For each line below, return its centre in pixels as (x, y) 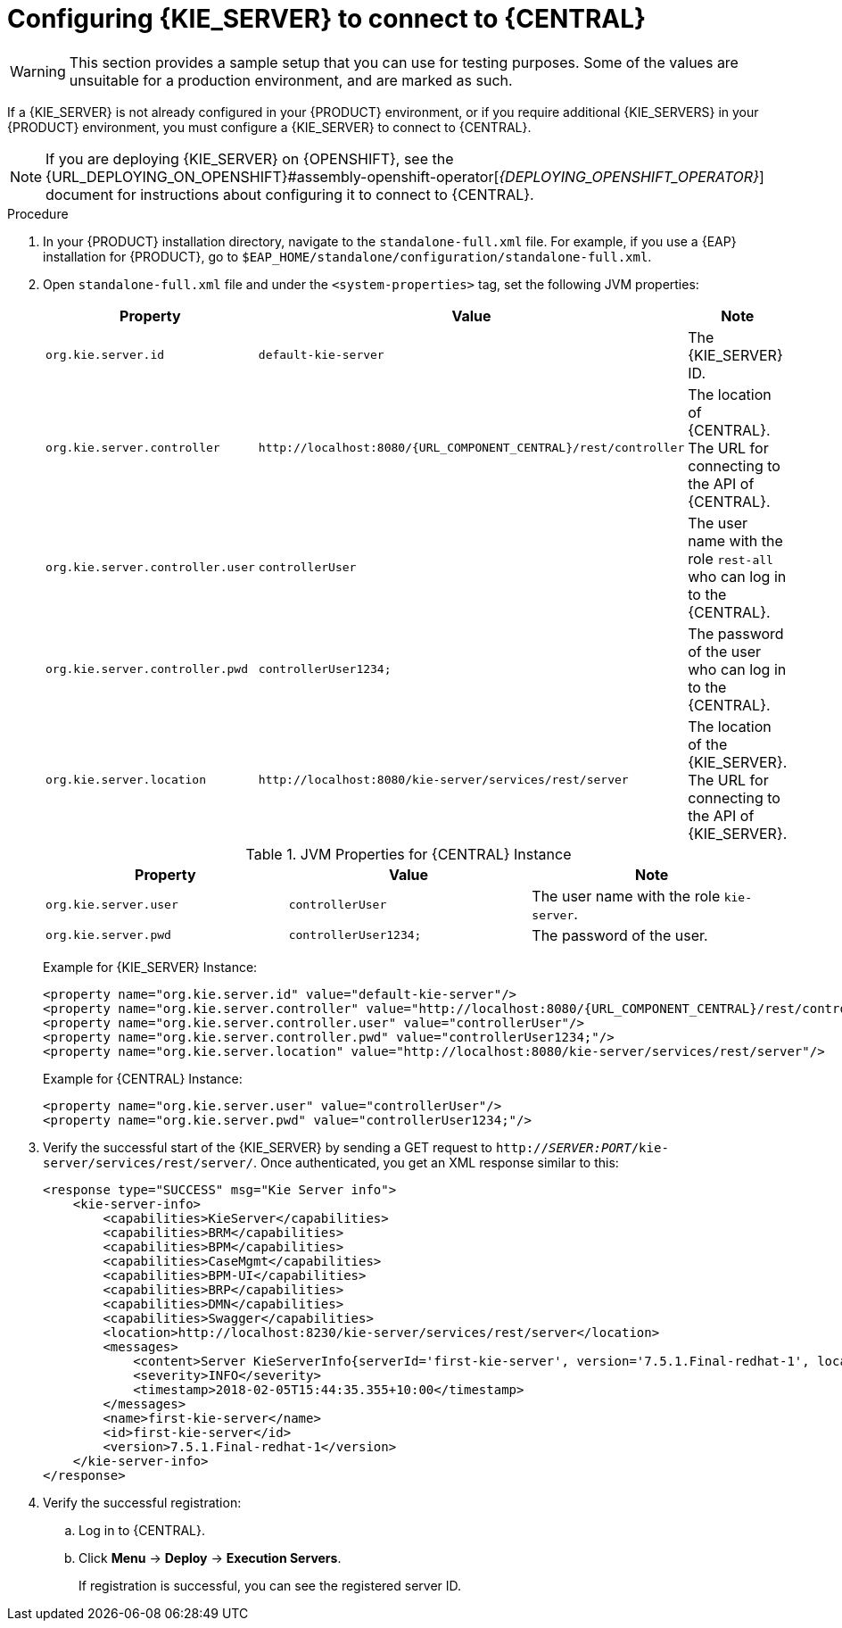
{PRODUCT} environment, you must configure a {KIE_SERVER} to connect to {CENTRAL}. (269, 127)
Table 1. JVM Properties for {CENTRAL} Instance (409, 854)
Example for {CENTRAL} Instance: (143, 1078)
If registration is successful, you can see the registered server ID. (270, 1585)
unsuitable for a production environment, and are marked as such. (291, 80)
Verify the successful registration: (142, 1502)
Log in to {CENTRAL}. (142, 1530)
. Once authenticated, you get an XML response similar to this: (436, 1162)
